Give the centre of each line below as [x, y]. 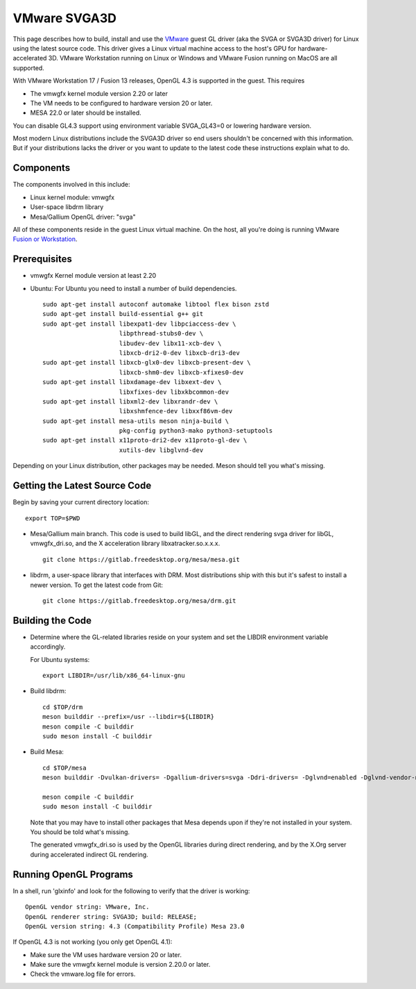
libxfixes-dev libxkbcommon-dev [174, 392]
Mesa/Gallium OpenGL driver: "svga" [83, 217]
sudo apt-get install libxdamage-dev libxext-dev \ [132, 382]
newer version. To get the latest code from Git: [96, 585]
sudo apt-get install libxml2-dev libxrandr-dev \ [130, 401]
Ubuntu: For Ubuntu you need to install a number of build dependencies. [133, 288]
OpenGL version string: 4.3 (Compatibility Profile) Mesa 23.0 [135, 926]
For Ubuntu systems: [60, 659]
